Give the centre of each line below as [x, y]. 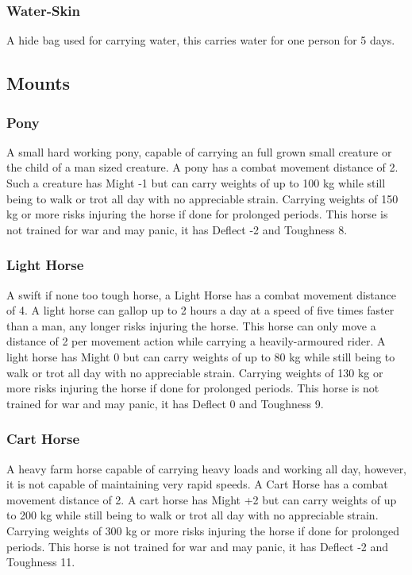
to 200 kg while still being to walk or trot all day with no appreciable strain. [193, 515]
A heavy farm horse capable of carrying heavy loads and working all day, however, [207, 468]
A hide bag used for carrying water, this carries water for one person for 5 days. [201, 40]
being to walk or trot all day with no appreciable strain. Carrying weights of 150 [202, 198]
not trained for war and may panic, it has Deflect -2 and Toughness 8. [177, 229]
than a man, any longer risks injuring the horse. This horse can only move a [191, 325]
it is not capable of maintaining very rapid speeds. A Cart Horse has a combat [197, 484]
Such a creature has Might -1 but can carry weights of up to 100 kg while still [196, 183]
